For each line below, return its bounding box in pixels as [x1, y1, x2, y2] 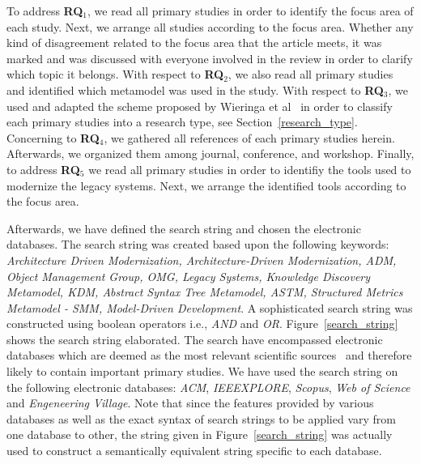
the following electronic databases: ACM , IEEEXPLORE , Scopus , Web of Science [6, 378, 410, 395]
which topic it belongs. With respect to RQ [6, 66, 224, 83]
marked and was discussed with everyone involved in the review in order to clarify [6, 49, 413, 66]
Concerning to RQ [6, 129, 100, 146]
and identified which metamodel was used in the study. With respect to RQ [6, 81, 384, 98]
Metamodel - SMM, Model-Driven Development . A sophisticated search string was [6, 299, 413, 316]
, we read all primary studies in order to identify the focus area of [87, 2, 414, 19]
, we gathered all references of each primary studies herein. [104, 129, 395, 146]
